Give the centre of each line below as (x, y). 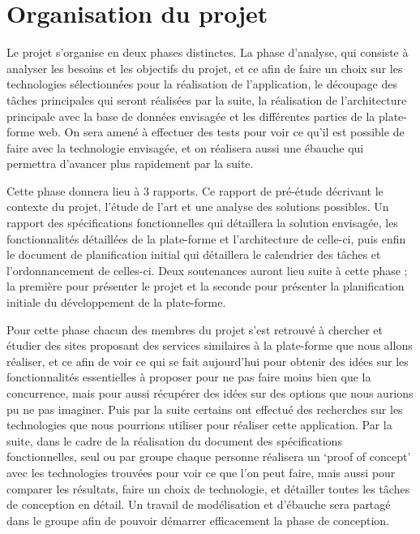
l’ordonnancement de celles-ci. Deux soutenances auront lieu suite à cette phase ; (207, 270)
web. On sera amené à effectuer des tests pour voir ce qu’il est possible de (221, 132)
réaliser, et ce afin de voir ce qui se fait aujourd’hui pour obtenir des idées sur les (208, 361)
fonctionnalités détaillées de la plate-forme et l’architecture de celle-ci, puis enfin (206, 238)
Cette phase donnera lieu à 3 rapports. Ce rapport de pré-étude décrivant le (195, 190)
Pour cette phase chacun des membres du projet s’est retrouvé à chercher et (195, 329)
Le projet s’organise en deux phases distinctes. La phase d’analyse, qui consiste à (208, 52)
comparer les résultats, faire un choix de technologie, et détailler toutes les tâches (208, 488)
